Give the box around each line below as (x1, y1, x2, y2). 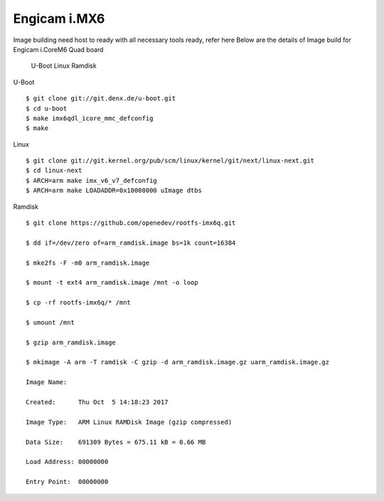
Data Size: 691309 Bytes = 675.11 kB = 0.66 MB (26, 438, 206, 446)
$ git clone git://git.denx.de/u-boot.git (26, 95, 176, 102)
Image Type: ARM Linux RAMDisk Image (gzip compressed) (26, 418, 233, 426)
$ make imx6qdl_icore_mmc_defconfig (26, 114, 154, 122)
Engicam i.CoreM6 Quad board (13, 45, 104, 53)
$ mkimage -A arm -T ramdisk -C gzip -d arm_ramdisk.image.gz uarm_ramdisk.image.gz (26, 358, 330, 366)
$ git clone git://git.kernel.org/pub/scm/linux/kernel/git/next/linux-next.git (26, 157, 315, 165)
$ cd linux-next (26, 167, 82, 174)
